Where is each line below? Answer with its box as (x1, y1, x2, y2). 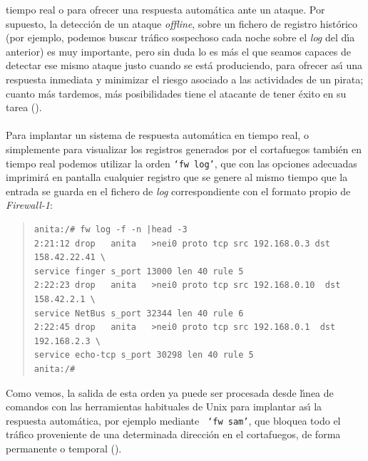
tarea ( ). (6, 100, 42, 115)
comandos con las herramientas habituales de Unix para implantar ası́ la (6, 399, 322, 414)
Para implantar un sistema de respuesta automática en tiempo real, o (6, 128, 309, 143)
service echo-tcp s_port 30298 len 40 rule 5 (34, 350, 254, 361)
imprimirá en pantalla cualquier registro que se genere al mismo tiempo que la (6, 170, 348, 185)
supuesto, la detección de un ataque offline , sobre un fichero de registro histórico (6, 16, 358, 31)
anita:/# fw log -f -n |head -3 (34, 224, 188, 234)
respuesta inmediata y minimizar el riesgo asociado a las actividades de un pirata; (6, 71, 364, 86)
